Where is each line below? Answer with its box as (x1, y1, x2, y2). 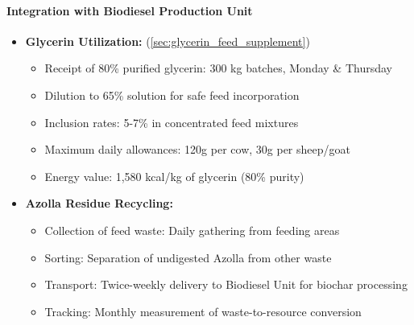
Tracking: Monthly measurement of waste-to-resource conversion (44, 302, 362, 319)
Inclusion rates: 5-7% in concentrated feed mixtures (44, 113, 299, 130)
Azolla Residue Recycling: (25, 195, 173, 212)
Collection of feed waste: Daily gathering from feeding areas (44, 221, 340, 238)
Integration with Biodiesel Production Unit (6, 2, 253, 19)
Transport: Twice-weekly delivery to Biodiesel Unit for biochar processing (44, 276, 408, 293)
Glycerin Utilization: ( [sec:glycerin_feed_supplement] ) (25, 32, 310, 49)
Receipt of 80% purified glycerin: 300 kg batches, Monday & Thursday (44, 60, 392, 76)
